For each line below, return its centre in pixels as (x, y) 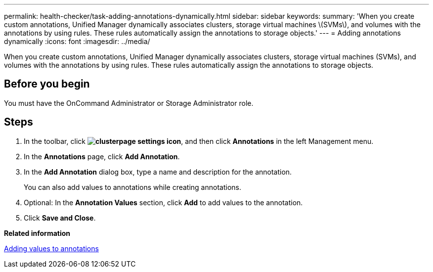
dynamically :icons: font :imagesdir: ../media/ (77, 41)
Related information (37, 233)
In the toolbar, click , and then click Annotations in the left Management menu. (199, 141)
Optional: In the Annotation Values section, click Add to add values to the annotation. (163, 202)
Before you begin (47, 84)
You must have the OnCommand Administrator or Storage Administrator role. (129, 103)
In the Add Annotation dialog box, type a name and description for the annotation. (158, 172)
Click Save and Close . (60, 218)
